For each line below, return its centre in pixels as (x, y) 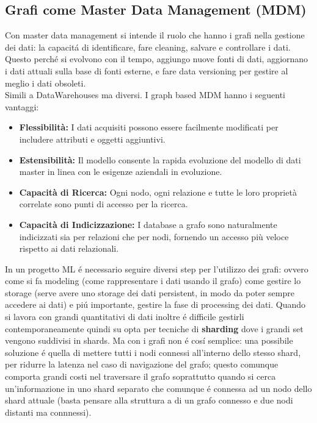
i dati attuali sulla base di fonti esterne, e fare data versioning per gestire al (147, 70)
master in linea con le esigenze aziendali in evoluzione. (121, 172)
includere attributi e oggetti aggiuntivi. (92, 139)
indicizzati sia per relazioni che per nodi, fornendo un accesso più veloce (154, 236)
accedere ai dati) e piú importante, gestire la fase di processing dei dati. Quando (155, 304)
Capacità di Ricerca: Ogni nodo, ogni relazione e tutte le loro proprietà (158, 192)
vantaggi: (22, 106)
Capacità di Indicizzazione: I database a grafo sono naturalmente (148, 224)
